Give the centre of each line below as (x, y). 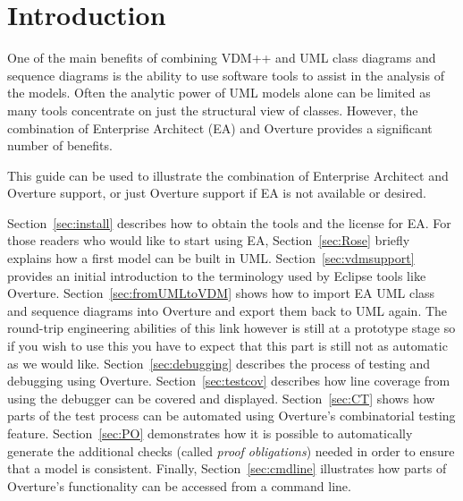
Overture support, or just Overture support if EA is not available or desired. (217, 193)
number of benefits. (60, 145)
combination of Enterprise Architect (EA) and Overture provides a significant (220, 127)
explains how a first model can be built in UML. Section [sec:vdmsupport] (211, 258)
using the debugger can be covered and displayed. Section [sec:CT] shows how (221, 398)
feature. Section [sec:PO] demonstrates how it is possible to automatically (210, 433)
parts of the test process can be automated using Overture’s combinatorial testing (231, 416)
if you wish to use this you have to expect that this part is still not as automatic (227, 346)
